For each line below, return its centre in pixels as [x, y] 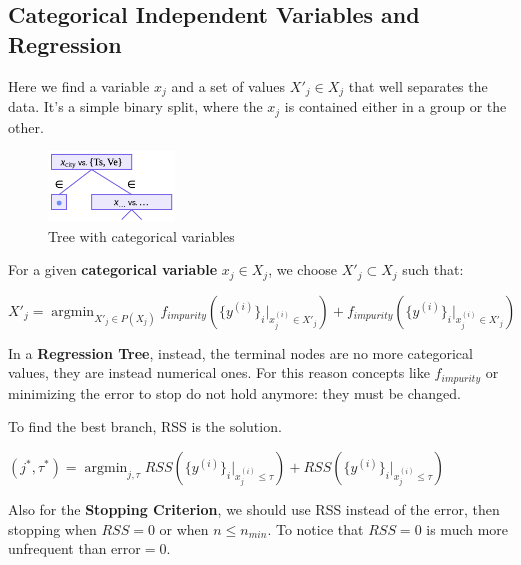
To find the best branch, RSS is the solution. [145, 426]
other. [26, 126]
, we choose [303, 269]
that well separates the [418, 85]
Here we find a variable [79, 85]
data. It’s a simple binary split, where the [135, 106]
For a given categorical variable [113, 269]
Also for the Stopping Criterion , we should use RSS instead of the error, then [254, 509]
